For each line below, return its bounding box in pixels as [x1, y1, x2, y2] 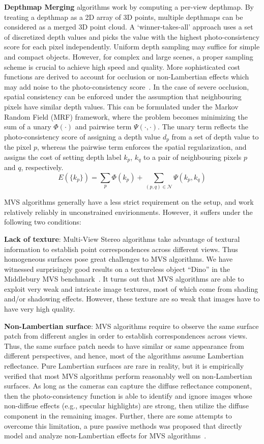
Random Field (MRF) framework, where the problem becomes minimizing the [4, 111, 248, 122]
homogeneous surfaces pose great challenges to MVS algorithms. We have [4, 254, 233, 264]
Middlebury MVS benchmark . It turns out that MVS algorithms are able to [4, 273, 244, 284]
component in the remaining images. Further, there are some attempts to [4, 410, 232, 421]
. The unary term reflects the [158, 121, 248, 132]
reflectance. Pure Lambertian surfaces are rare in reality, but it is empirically [4, 360, 244, 371]
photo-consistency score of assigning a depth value [4, 131, 161, 142]
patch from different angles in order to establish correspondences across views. [4, 330, 248, 341]
